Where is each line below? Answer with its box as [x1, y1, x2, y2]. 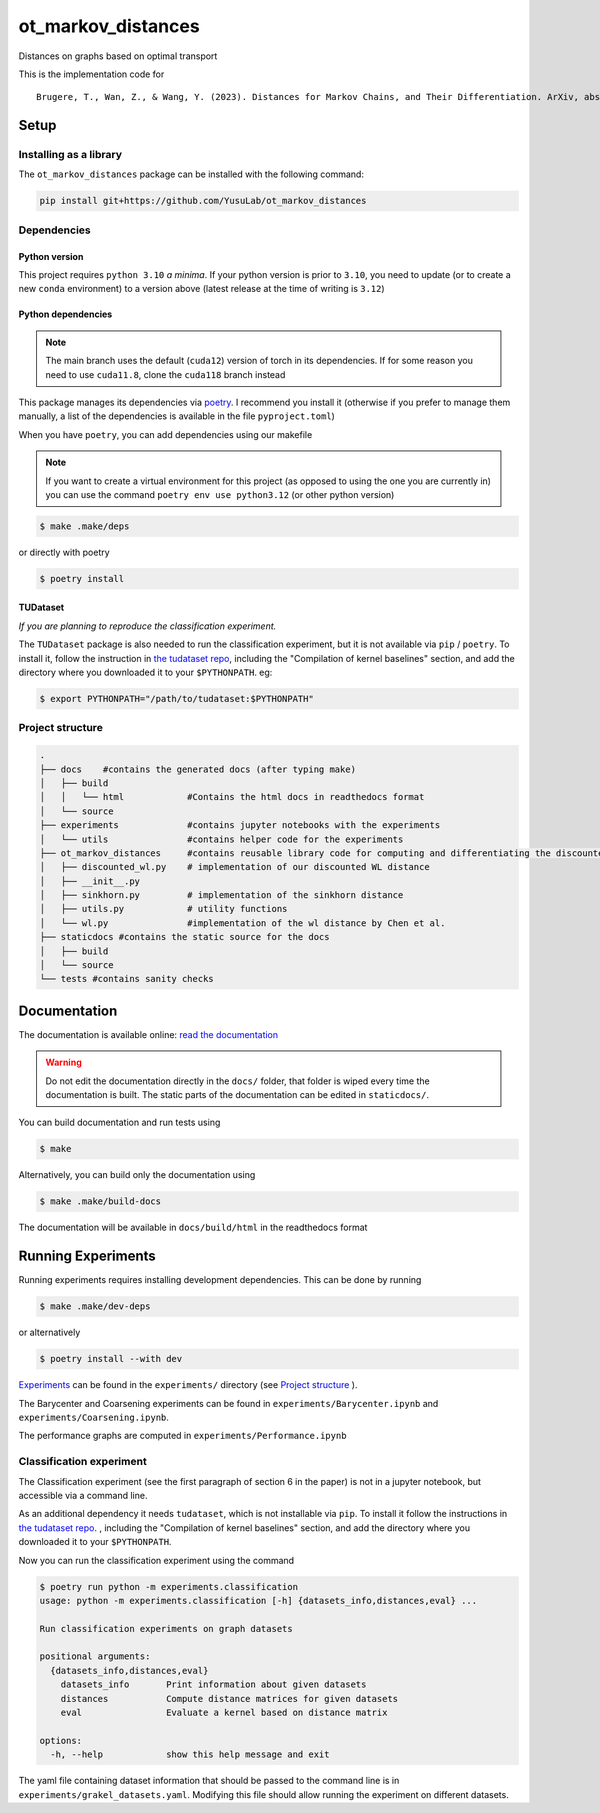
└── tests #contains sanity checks [39, 973, 214, 985]
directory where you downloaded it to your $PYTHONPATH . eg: [18, 666, 273, 679]
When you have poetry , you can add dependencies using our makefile [18, 428, 313, 440]
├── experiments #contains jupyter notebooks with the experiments [39, 820, 441, 831]
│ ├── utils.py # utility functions [39, 903, 288, 915]
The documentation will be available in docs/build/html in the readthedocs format [18, 1221, 368, 1234]
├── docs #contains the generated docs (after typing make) [39, 763, 357, 775]
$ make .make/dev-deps [39, 1301, 151, 1312]
